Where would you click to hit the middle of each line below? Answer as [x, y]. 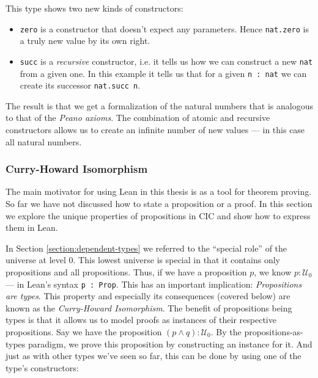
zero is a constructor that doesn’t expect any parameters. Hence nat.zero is [164, 28]
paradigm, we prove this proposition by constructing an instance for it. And [170, 343]
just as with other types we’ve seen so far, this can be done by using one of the [153, 356]
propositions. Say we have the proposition [84, 332]
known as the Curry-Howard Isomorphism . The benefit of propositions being [149, 307]
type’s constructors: [42, 367]
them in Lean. [32, 227]
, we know [273, 271]
